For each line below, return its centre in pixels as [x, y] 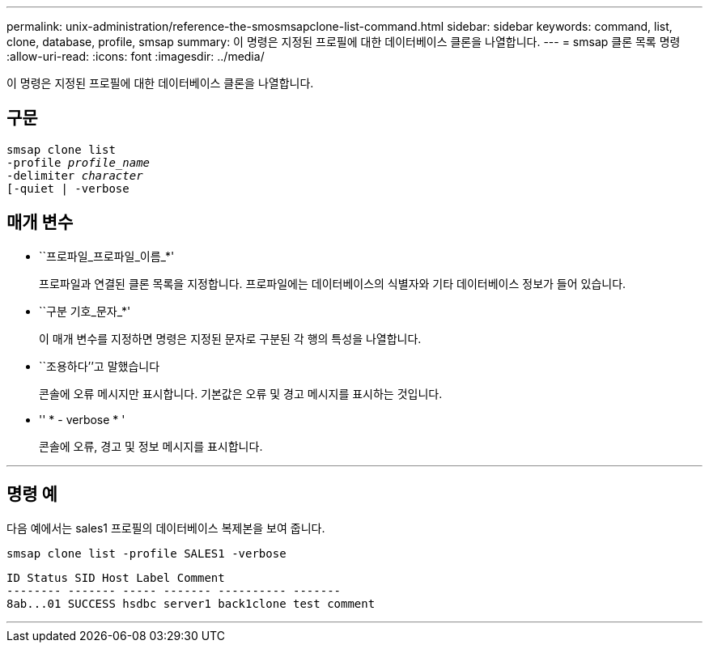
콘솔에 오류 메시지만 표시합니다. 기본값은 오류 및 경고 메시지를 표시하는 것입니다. [241, 393]
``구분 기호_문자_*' [85, 311]
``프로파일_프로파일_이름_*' [107, 256]
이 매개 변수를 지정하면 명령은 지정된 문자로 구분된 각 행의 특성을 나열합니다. [230, 338]
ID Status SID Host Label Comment [116, 577]
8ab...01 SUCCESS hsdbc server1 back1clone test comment [191, 603]
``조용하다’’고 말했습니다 [100, 366]
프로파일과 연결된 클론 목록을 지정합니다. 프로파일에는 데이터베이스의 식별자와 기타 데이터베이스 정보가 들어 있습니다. [333, 283]
